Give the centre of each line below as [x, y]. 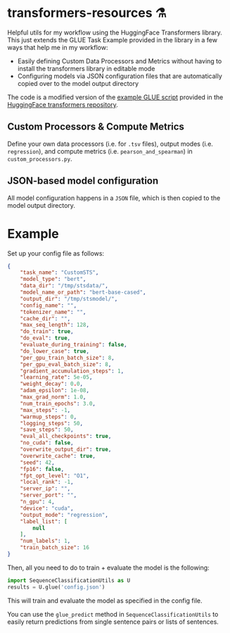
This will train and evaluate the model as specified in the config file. [105, 601]
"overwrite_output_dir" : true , [66, 449]
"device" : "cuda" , [47, 508]
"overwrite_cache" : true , [58, 456]
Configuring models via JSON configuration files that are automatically [120, 76]
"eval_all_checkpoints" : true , [66, 437]
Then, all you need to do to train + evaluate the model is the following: [108, 568]
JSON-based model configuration [83, 181]
